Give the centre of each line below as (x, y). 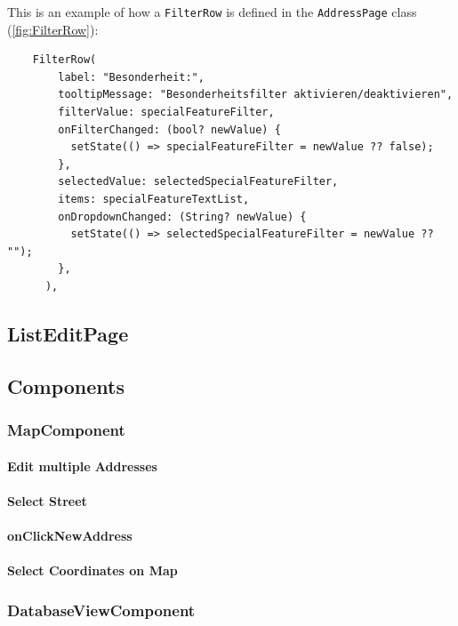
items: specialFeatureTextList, (154, 199)
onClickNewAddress (70, 535)
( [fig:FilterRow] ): (53, 29)
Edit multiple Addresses (82, 465)
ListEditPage (68, 333)
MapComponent (66, 430)
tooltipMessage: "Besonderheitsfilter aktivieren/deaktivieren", (256, 95)
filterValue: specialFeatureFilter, (166, 112)
